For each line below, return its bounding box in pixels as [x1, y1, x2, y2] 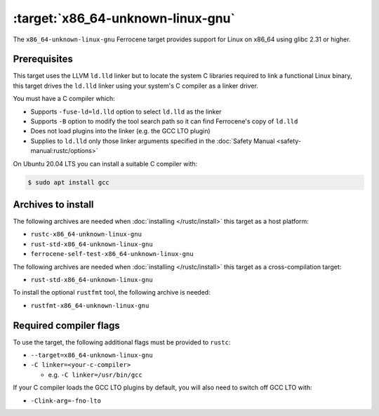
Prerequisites [13, 53, 73, 65]
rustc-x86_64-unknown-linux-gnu [30, 230, 142, 239]
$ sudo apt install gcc [27, 178, 110, 186]
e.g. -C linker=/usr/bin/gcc [48, 370, 143, 379]
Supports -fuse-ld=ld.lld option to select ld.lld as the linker [30, 107, 222, 116]
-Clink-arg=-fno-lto [30, 396, 102, 405]
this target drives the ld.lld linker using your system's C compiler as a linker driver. [13, 81, 259, 90]
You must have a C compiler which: [13, 95, 115, 103]
